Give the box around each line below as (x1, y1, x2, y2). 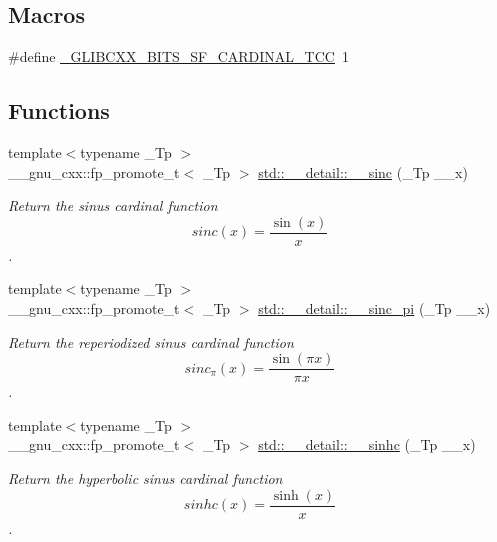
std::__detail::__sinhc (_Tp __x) (258, 434, 476, 455)
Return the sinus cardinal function (8, 195, 218, 216)
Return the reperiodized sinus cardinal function (8, 331, 294, 352)
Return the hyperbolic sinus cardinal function (8, 468, 283, 489)
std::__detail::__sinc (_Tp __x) (258, 161, 468, 182)
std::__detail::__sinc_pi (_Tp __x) (258, 298, 491, 319)
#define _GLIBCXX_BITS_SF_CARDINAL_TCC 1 (8, 46, 349, 67)
